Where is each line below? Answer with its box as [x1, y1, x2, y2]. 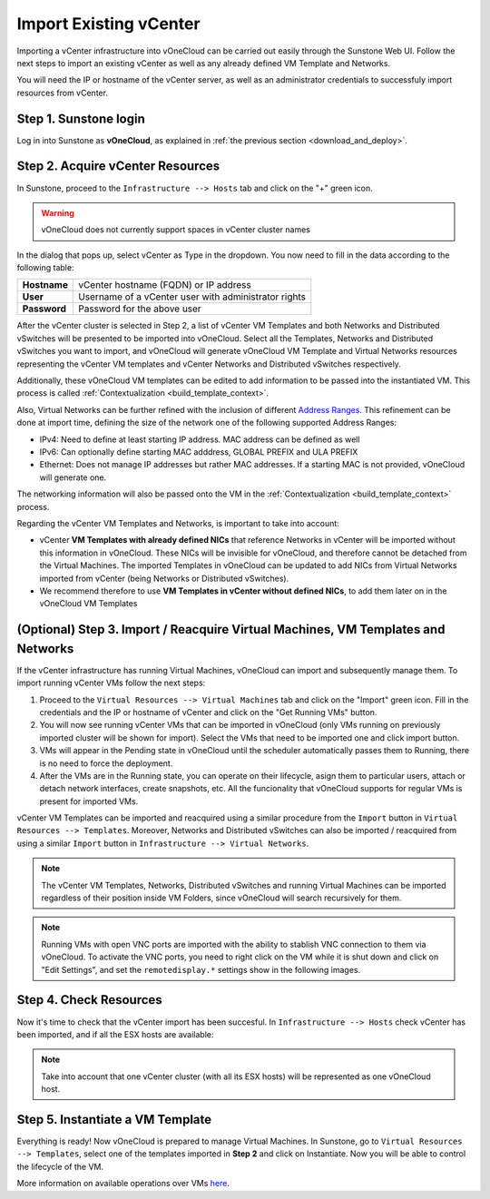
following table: [16, 262, 74, 273]
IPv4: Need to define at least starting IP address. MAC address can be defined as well [39, 434, 360, 445]
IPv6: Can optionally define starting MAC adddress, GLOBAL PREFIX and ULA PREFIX [39, 447, 358, 457]
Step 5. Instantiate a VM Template [16, 1112, 212, 1127]
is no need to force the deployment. [39, 758, 173, 769]
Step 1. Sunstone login [16, 111, 145, 126]
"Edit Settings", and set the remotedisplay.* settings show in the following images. [41, 964, 361, 975]
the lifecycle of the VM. [16, 1161, 104, 1172]
